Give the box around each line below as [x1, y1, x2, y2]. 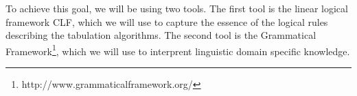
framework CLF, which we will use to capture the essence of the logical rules [5, 14, 328, 29]
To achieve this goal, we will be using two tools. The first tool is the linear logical [5, 1, 348, 15]
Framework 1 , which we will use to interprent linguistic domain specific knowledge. [5, 42, 350, 58]
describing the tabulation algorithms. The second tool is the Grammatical [5, 28, 316, 42]
